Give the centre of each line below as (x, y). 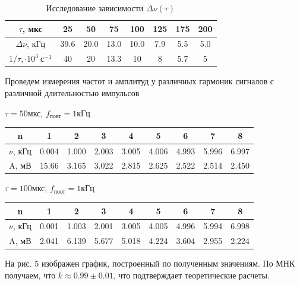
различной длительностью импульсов (72, 92)
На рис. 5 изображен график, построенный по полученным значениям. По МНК (150, 263)
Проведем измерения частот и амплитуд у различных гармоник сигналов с (140, 81)
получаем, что (30, 275)
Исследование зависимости (95, 8)
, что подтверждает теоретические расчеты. (191, 275)
